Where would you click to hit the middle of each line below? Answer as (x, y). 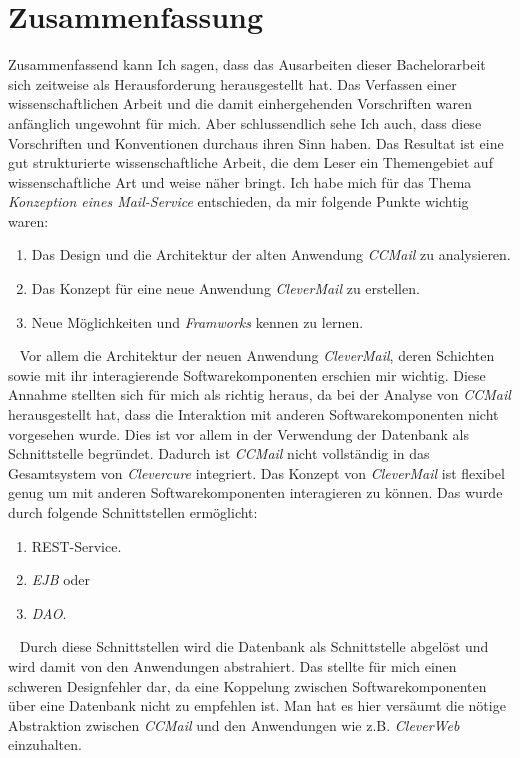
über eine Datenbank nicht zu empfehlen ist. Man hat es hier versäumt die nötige (257, 705)
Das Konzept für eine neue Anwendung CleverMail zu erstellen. (225, 288)
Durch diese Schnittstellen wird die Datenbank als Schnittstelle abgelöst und (254, 646)
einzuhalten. (45, 744)
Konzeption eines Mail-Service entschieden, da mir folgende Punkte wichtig (238, 201)
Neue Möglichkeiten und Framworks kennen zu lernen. (197, 321)
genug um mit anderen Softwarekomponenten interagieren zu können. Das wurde (255, 492)
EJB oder (61, 579)
